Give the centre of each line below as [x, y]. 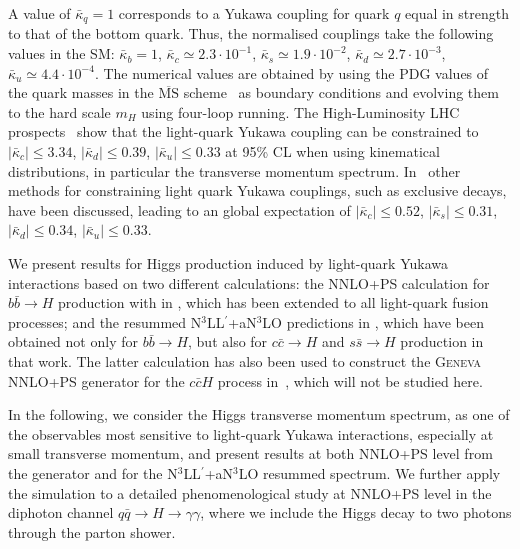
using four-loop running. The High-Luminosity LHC [300, 111]
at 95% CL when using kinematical [332, 151]
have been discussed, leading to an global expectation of [179, 209]
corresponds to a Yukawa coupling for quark [254, 13]
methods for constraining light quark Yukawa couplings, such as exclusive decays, [257, 190]
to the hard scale [59, 111]
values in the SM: [61, 53]
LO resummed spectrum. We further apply [369, 472]
